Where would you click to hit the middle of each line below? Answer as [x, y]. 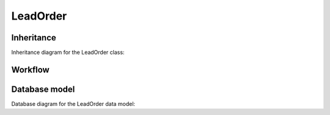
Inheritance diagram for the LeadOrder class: [68, 53]
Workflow [31, 69]
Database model [43, 89]
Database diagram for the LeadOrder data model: [73, 103]
